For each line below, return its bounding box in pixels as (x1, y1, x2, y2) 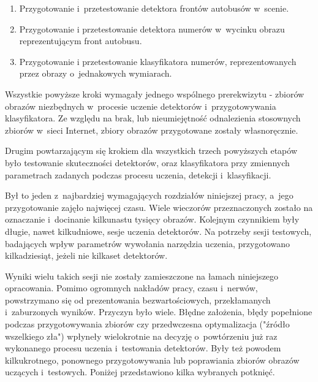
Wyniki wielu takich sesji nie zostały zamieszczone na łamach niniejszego (5, 269, 279, 282)
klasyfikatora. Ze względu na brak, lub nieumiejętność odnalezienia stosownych (5, 112, 301, 124)
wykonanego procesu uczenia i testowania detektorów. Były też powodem (5, 342, 281, 354)
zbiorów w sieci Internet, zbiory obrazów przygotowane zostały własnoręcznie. (5, 123, 298, 136)
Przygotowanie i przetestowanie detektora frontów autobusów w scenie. (19, 2, 289, 14)
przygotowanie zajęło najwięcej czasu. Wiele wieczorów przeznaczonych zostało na (5, 201, 313, 213)
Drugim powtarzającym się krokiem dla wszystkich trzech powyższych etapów (5, 144, 297, 157)
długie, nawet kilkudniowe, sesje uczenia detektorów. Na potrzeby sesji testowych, (5, 224, 312, 237)
